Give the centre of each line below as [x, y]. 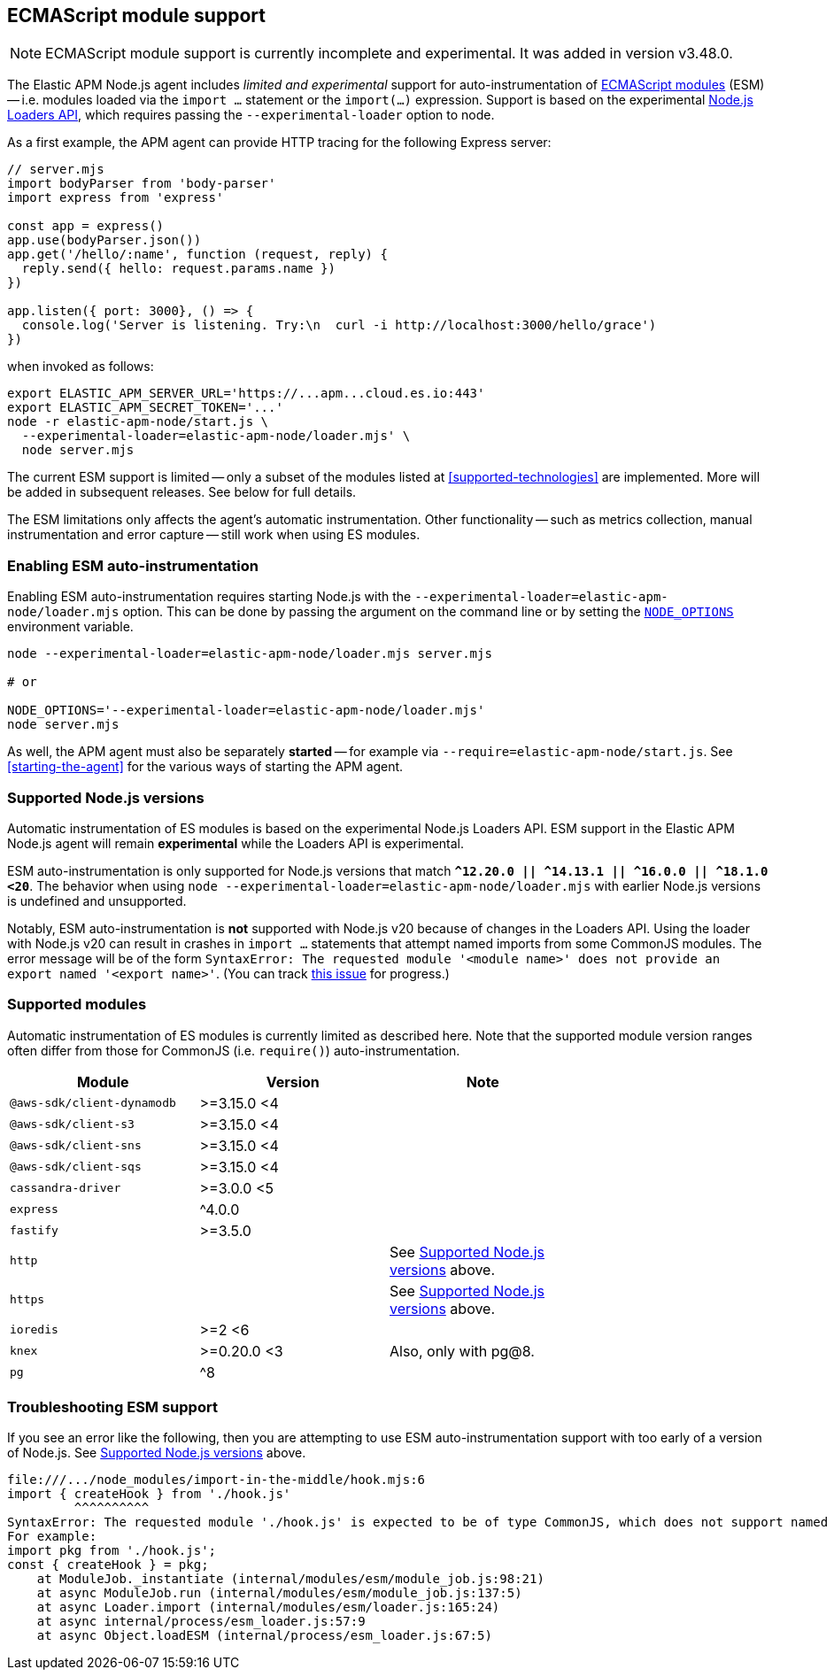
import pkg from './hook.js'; [112, 1551]
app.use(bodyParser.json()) [104, 240]
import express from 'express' [116, 198]
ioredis [34, 1330]
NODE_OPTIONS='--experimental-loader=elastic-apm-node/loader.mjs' [246, 711]
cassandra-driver [66, 1188]
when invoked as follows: [81, 367]
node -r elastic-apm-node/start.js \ [138, 422]
